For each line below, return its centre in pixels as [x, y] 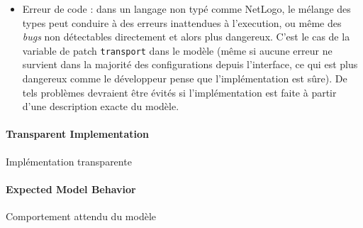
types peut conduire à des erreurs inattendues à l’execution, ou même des [182, 22]
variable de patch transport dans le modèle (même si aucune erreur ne [177, 50]
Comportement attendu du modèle [81, 216]
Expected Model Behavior [71, 189]
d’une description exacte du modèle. [101, 106]
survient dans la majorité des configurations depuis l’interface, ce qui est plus [190, 64]
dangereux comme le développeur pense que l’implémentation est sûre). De [185, 78]
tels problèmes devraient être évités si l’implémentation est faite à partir [179, 92]
